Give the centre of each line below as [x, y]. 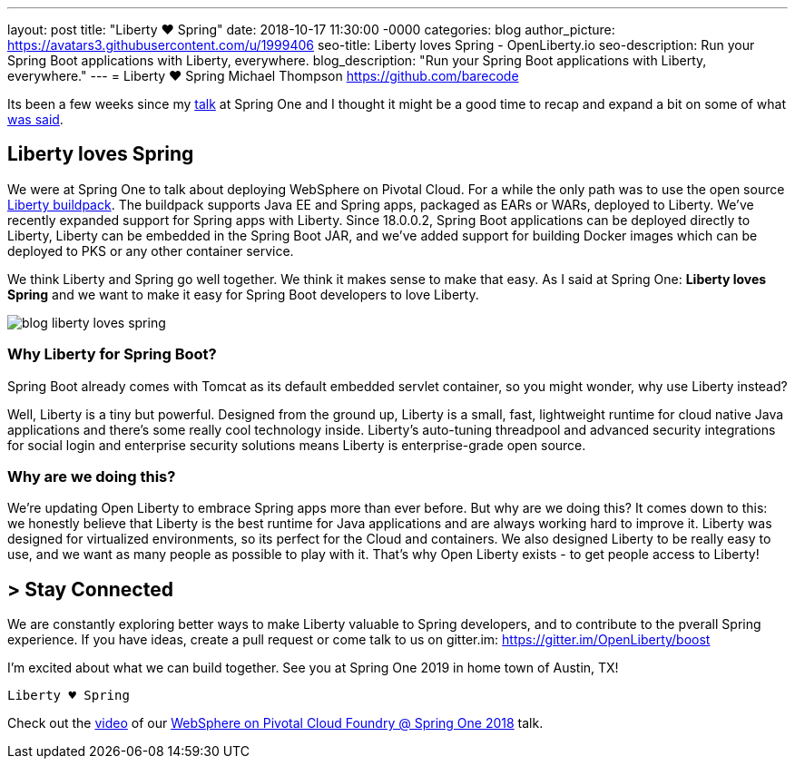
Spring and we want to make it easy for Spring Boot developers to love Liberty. [243, 294]
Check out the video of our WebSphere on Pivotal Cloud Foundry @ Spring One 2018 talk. [275, 723]
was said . [35, 119]
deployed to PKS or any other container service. [151, 250]
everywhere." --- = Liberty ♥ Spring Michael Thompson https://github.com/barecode [263, 76]
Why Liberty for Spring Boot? [112, 354]
